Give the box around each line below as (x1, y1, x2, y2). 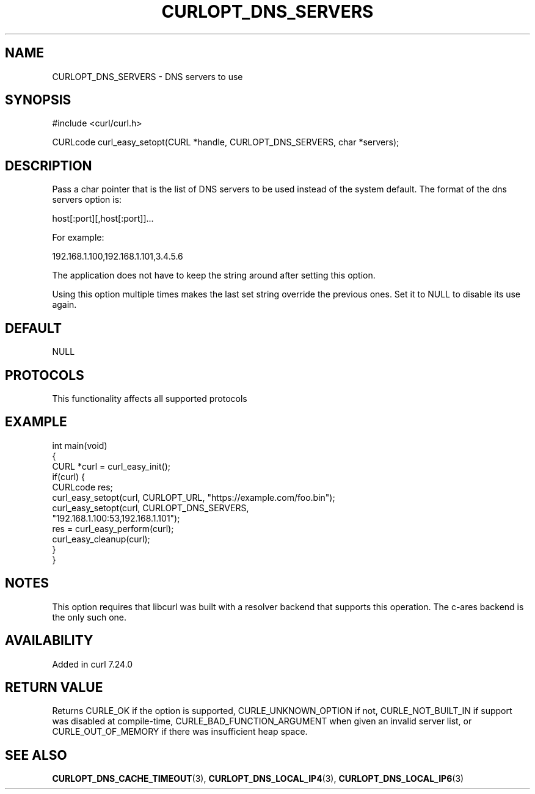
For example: (52, 232, 104, 243)
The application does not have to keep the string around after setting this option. (52, 270, 376, 281)
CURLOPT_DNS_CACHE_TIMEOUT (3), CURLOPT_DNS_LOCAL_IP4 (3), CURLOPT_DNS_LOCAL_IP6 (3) (52, 773, 464, 784)
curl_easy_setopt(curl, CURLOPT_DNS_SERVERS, (52, 502, 249, 513)
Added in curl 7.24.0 (52, 658, 133, 669)
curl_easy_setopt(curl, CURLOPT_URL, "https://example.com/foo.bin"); (52, 492, 335, 503)
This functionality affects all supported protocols (52, 393, 247, 404)
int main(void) (52, 440, 107, 451)
